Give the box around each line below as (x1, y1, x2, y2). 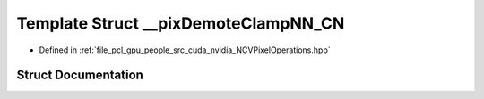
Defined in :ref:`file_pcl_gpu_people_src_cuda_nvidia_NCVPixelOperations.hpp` (39, 45, 331, 55)
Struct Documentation (16, 68, 143, 83)
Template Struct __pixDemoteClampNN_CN (16, 13, 345, 33)
